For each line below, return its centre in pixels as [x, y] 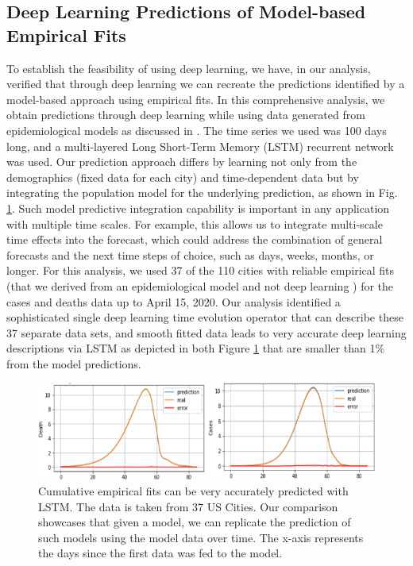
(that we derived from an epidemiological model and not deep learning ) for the [200, 285]
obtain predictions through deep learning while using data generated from [186, 115]
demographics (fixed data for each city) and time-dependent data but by [183, 177]
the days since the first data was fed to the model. [160, 553]
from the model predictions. [74, 363]
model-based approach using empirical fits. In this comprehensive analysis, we [196, 99]
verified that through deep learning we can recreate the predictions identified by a [206, 84]
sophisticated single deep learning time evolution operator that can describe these [205, 317]
